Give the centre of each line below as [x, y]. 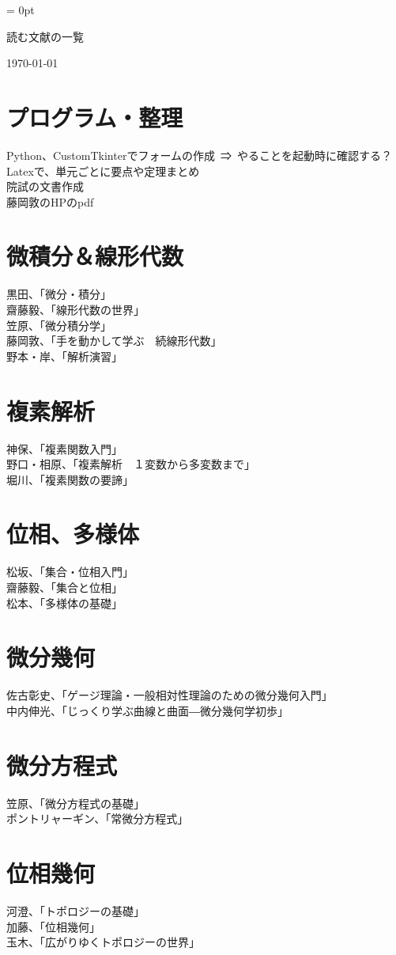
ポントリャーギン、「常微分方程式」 [98, 819]
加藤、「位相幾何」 [53, 926]
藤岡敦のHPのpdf [50, 201]
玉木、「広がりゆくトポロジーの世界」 [103, 942]
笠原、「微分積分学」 [59, 325]
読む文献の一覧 [45, 36]
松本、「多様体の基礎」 [64, 603]
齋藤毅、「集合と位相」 [64, 587]
